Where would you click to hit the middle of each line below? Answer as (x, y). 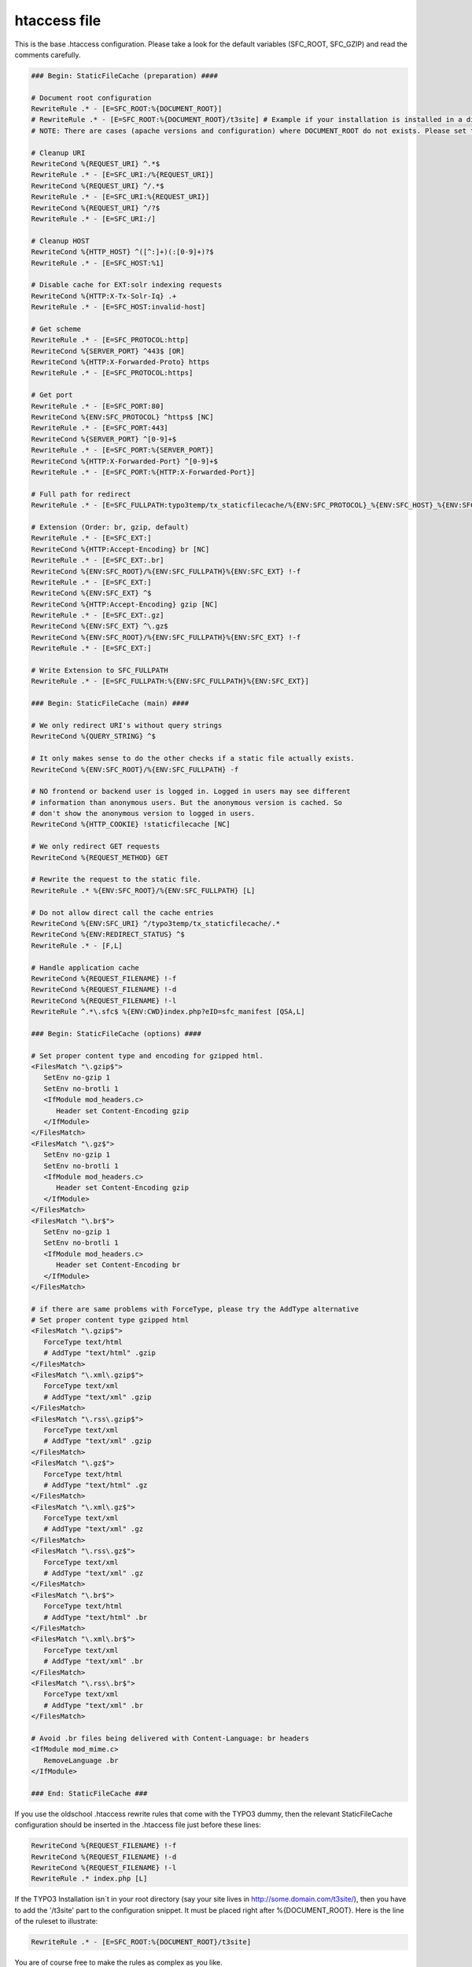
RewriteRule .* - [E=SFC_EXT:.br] (98, 560)
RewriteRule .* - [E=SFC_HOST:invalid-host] (118, 307)
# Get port (52, 395)
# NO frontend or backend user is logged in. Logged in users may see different (191, 792)
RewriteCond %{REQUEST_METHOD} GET (100, 857)
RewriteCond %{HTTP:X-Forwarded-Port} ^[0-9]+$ (124, 461)
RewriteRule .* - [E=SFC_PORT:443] (100, 428)
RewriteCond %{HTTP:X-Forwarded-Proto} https (120, 362)
